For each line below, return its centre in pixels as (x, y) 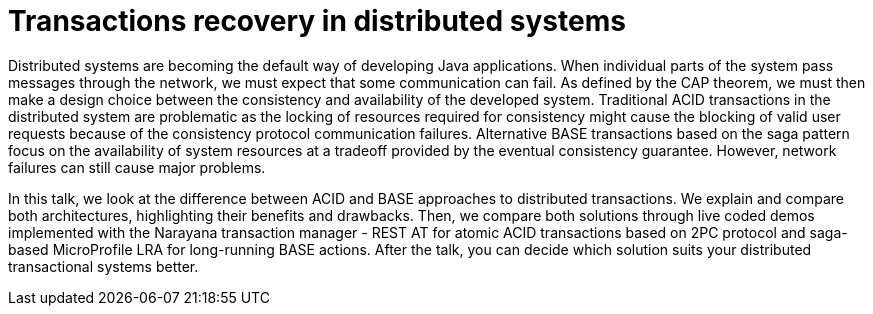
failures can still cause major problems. (137, 167)
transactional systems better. (103, 266)
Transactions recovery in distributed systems (317, 21)
